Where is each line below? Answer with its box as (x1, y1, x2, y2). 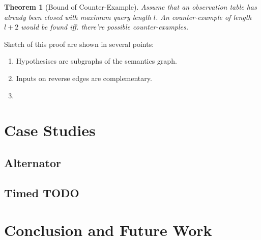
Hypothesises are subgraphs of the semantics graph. (16, 56, 177, 66)
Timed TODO (4, 184, 79, 200)
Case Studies (4, 120, 96, 141)
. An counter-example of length (156, 11, 252, 22)
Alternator (4, 154, 61, 170)
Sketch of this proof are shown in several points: (4, 38, 154, 49)
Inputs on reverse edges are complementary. (16, 72, 152, 83)
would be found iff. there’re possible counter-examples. (21, 21, 189, 32)
